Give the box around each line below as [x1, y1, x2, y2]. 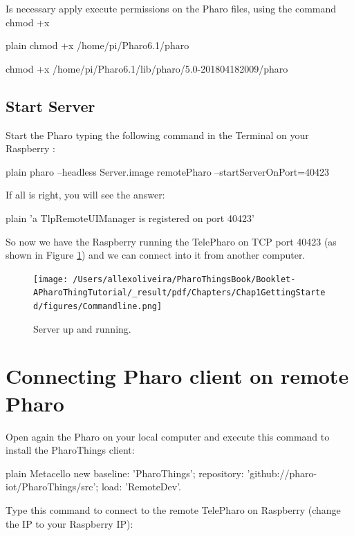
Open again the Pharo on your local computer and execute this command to [6, 429, 330, 443]
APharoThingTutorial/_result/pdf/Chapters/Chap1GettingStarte [33, 288, 326, 298]
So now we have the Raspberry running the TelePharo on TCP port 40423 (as [6, 234, 337, 248]
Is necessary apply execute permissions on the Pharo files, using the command [6, 1, 337, 15]
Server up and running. [33, 321, 131, 335]
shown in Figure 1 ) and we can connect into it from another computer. [6, 248, 306, 262]
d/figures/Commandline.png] [33, 302, 162, 312]
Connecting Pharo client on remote [6, 362, 349, 390]
